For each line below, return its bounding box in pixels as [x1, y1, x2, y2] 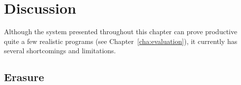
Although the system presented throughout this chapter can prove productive [4, 26, 238, 37]
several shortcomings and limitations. [4, 45, 116, 56]
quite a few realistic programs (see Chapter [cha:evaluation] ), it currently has [4, 36, 238, 46]
